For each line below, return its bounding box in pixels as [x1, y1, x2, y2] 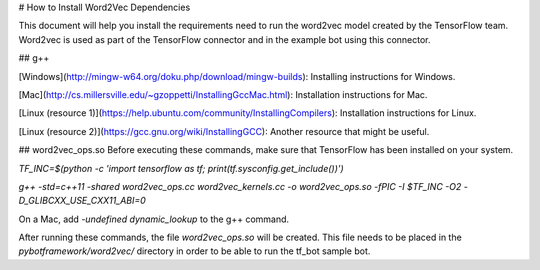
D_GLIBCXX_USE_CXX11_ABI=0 [18, 195, 147, 207]
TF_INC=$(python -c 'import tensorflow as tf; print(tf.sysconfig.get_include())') [18, 162, 344, 174]
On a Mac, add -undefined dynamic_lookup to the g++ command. [18, 213, 290, 225]
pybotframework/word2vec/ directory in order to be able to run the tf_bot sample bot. [18, 245, 371, 257]
